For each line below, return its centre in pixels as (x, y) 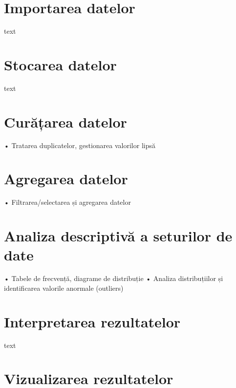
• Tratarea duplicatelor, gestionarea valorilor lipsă (80, 145)
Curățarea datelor (65, 121)
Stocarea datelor (60, 64)
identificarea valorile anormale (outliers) (64, 288)
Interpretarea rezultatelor (92, 321)
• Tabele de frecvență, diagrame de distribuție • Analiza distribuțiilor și (114, 278)
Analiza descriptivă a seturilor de (118, 236)
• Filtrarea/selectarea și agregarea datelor (67, 202)
